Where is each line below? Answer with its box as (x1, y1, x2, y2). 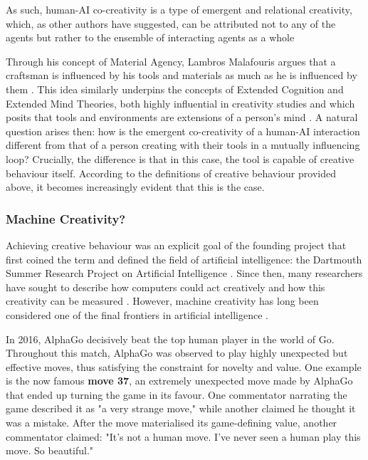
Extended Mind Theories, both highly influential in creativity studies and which (6, 95, 355, 110)
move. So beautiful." (6, 443, 94, 458)
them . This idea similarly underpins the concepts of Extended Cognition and (6, 81, 344, 96)
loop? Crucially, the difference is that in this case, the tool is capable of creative (6, 151, 354, 166)
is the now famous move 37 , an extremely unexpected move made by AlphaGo (6, 373, 353, 388)
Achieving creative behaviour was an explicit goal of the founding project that (6, 237, 347, 252)
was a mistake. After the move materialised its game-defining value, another (6, 415, 337, 430)
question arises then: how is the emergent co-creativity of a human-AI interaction (6, 123, 360, 138)
